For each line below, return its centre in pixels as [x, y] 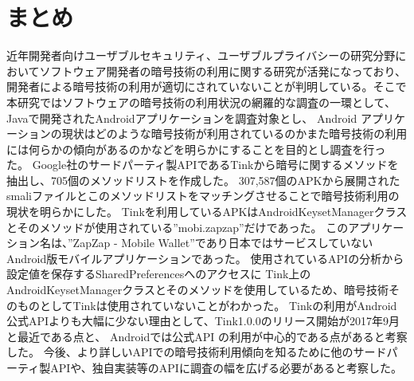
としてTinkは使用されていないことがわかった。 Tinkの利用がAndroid [218, 305]
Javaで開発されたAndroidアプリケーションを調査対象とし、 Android [182, 118]
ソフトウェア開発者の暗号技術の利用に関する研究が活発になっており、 [223, 71]
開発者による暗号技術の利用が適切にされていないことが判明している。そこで [207, 86]
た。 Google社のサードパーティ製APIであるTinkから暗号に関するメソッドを [203, 165]
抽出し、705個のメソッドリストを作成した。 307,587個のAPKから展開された [203, 180]
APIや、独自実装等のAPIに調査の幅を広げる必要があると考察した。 [226, 367]
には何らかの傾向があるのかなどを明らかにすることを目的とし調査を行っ [196, 149]
